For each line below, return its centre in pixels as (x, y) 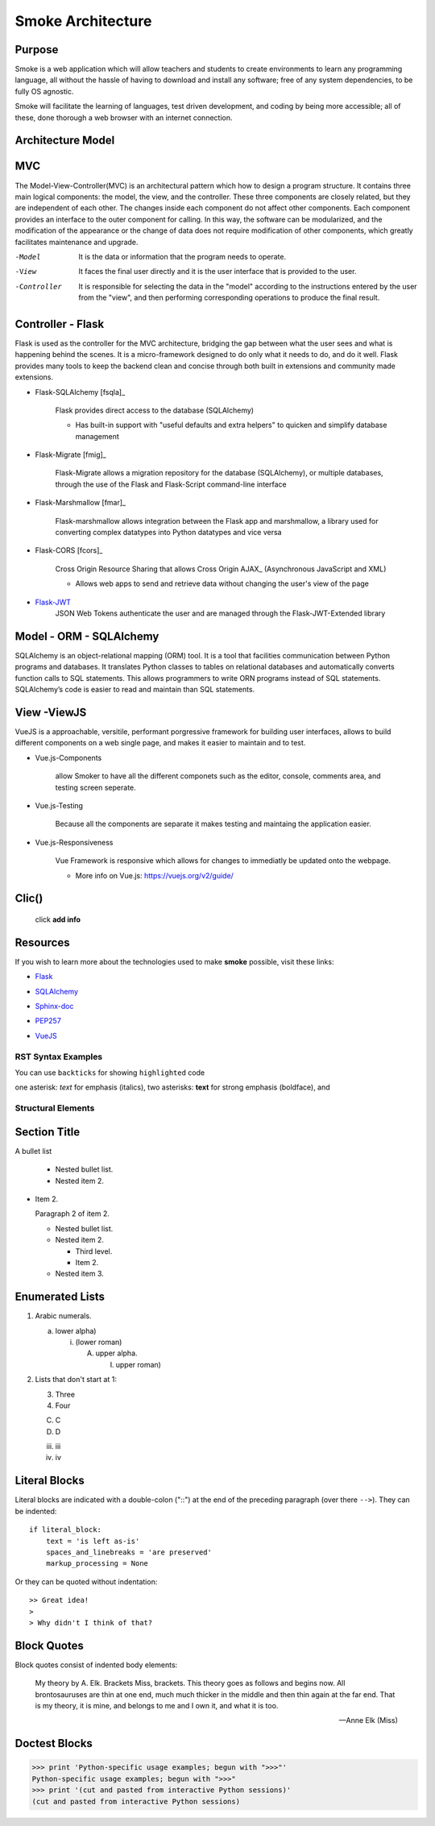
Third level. (94, 1251)
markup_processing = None (97, 1564)
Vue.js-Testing (59, 805)
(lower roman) (99, 1342)
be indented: (36, 1511)
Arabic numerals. (63, 1316)
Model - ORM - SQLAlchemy (87, 636)
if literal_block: (66, 1530)
